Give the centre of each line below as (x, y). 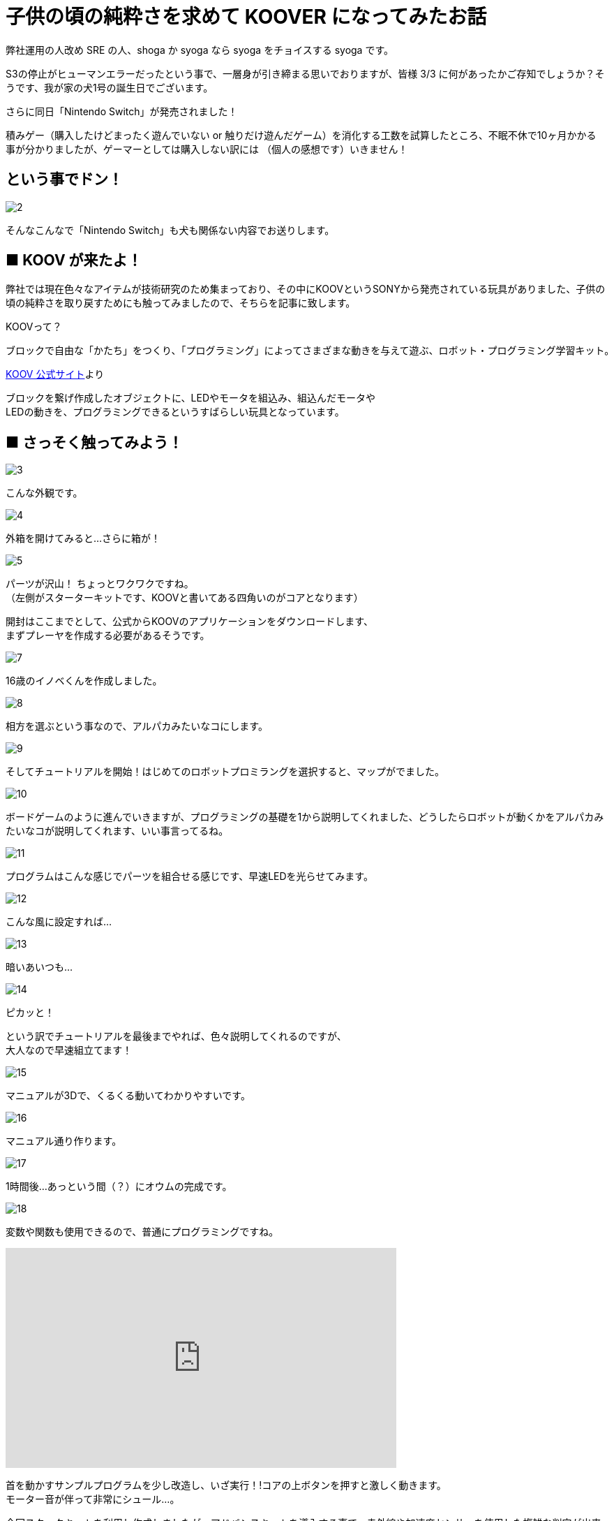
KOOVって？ (34, 327)
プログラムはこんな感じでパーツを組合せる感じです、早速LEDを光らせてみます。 (189, 876)
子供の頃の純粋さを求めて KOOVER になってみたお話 (246, 17)
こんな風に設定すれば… (59, 922)
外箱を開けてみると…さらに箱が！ (83, 538)
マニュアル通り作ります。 (64, 1141)
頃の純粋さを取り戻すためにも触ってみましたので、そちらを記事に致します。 (181, 303)
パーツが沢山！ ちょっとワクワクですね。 (100, 584)
